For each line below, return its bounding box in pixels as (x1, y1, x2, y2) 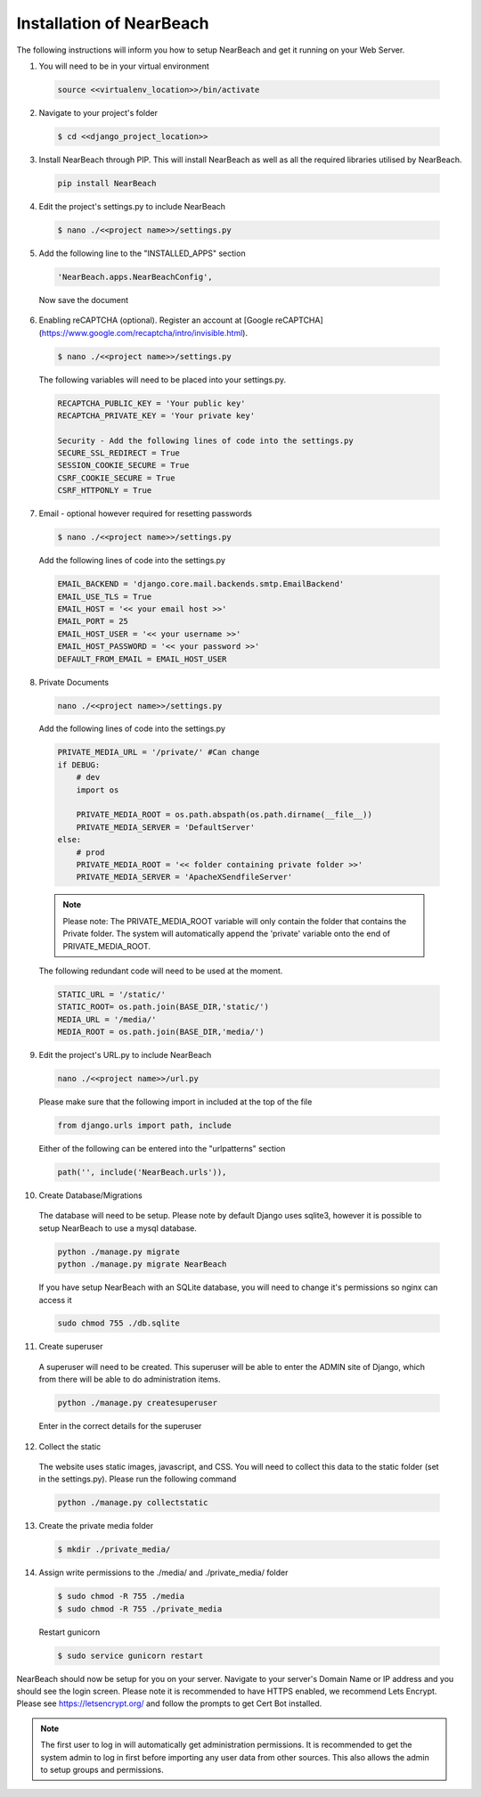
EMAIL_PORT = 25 (57, 616, 129, 627)
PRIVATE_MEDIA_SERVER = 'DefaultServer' (76, 822, 256, 833)
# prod (76, 847, 105, 857)
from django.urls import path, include (57, 1120, 232, 1131)
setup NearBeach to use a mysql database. (38, 1222, 198, 1234)
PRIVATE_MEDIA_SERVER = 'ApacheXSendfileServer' (76, 872, 293, 882)
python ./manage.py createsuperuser (57, 1398, 218, 1408)
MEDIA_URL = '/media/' (57, 1014, 157, 1024)
